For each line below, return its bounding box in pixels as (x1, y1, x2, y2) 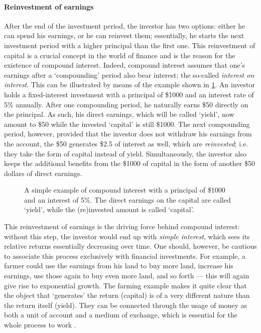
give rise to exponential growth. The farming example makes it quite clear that (4, 280, 247, 290)
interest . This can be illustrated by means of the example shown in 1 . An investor (4, 79, 255, 90)
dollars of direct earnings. (4, 168, 82, 178)
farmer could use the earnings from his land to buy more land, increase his (4, 260, 233, 271)
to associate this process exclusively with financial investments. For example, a (4, 250, 246, 261)
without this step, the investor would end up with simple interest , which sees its (4, 231, 250, 241)
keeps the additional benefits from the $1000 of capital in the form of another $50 (4, 158, 255, 169)
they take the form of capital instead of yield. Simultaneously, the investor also (4, 148, 247, 158)
